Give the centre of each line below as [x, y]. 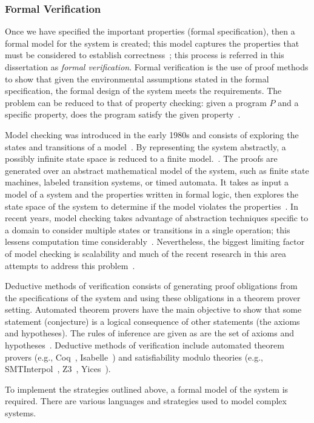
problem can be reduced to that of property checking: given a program [136, 102]
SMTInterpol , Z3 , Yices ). [58, 369]
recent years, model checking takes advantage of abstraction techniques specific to [157, 218]
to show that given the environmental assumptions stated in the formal [137, 78]
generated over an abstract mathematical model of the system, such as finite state [157, 170]
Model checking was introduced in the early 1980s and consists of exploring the [152, 134]
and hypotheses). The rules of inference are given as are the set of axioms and [149, 333]
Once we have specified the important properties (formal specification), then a [150, 31]
